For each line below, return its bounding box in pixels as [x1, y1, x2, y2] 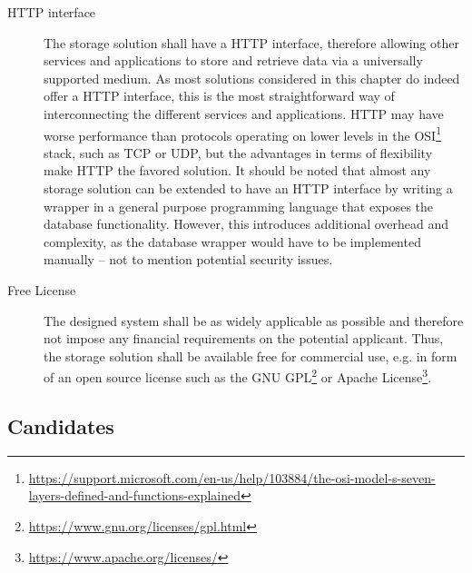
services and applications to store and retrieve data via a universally [44, 51, 423, 70]
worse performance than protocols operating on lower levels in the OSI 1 [44, 123, 441, 144]
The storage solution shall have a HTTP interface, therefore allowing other [44, 33, 459, 52]
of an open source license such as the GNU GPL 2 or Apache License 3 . [44, 365, 432, 386]
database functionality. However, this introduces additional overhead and [44, 214, 449, 233]
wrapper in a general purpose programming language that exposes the [44, 196, 434, 215]
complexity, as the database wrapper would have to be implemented [44, 232, 421, 251]
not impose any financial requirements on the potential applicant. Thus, [44, 329, 444, 348]
